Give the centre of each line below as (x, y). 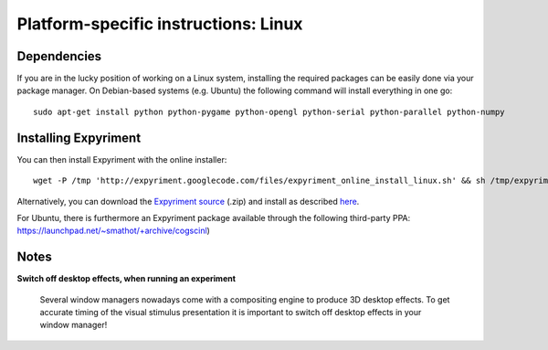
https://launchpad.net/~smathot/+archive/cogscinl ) (113, 231)
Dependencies (59, 56)
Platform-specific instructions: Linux (160, 24)
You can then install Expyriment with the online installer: (122, 159)
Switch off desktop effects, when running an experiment (126, 279)
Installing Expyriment (79, 138)
